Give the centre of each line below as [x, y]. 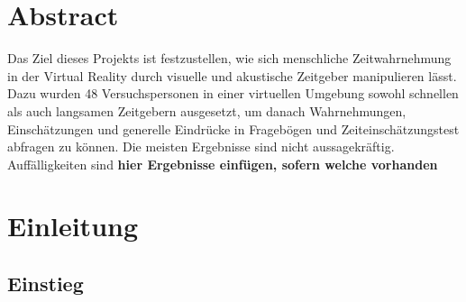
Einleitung [73, 226]
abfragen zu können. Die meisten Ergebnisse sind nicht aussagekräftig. [201, 146]
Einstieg [46, 284]
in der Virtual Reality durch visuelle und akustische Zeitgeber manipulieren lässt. [232, 75]
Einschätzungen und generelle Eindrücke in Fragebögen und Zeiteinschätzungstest [233, 128]
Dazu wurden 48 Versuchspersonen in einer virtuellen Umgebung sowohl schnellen [233, 93]
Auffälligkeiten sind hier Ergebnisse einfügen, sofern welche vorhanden [223, 164]
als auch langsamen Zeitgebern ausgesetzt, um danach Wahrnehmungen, [207, 110]
